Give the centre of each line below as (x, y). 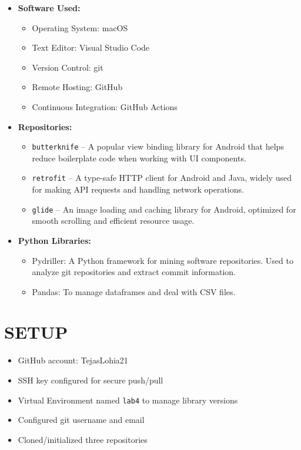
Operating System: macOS (80, 27)
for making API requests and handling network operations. (138, 189)
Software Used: (49, 8)
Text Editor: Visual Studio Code (91, 47)
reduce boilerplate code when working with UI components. (139, 158)
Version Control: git (68, 67)
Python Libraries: (54, 240)
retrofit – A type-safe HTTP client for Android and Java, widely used (162, 178)
